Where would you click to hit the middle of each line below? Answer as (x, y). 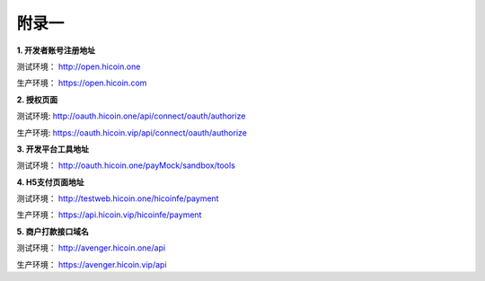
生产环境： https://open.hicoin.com (82, 83)
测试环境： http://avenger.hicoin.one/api (91, 248)
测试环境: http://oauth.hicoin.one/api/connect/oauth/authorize (131, 116)
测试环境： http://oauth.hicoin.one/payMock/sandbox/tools (126, 165)
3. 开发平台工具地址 (53, 149)
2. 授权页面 (37, 100)
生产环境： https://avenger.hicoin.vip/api (92, 264)
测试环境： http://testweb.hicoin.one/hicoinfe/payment (118, 198)
